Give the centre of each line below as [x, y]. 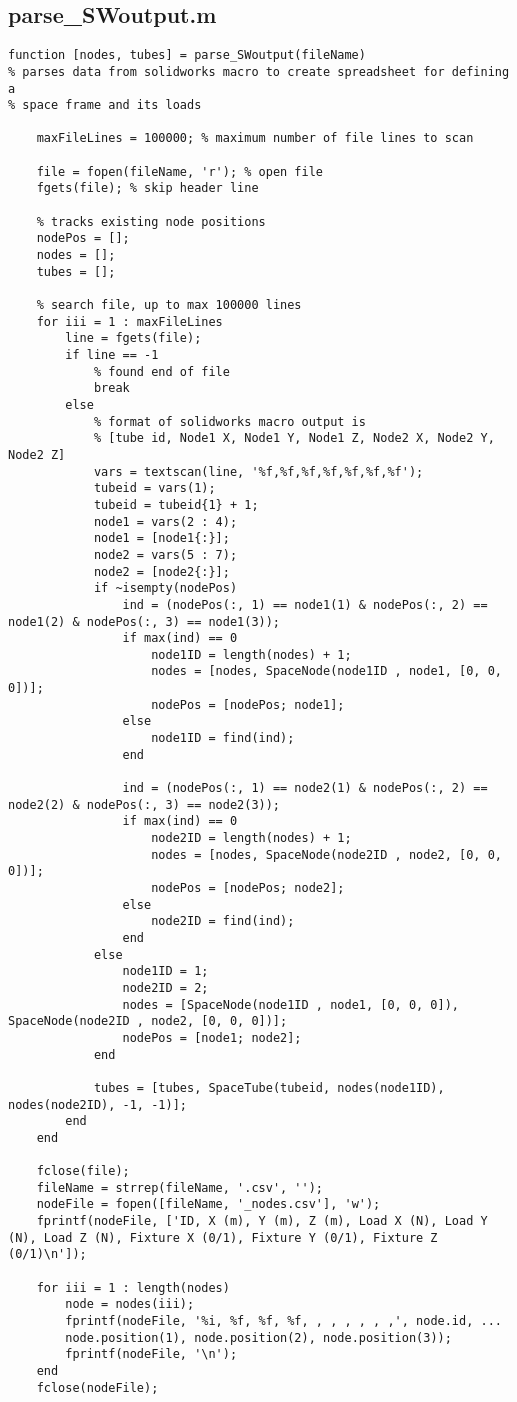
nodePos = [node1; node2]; [212, 1037]
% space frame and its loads [105, 105]
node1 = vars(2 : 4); [165, 521]
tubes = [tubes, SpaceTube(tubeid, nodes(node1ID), [269, 1087]
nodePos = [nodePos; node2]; [248, 888]
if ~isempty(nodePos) [165, 588]
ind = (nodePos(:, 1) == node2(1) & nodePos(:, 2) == [305, 788]
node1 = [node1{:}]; [161, 538]
